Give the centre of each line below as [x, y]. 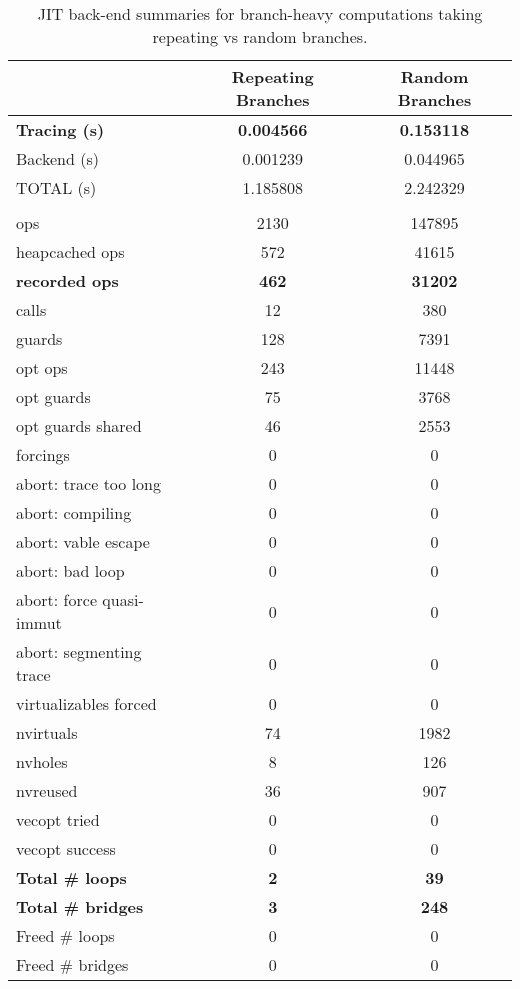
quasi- [123, 599]
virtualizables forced [86, 703]
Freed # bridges [72, 964]
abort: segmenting [79, 651]
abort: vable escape [83, 541]
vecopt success [66, 848]
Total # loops [71, 877]
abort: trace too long [88, 483]
